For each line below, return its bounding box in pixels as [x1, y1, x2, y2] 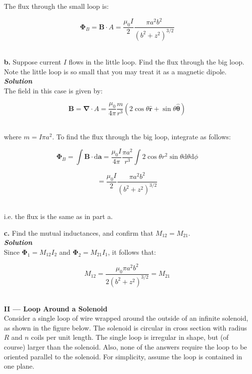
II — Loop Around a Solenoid [4, 303, 108, 313]
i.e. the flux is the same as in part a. [4, 211, 113, 221]
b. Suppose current [4, 57, 62, 67]
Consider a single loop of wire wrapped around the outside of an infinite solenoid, [4, 313, 249, 323]
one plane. [4, 361, 35, 371]
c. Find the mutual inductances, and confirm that [4, 227, 154, 238]
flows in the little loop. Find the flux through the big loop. [69, 57, 245, 67]
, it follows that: [108, 246, 156, 257]
